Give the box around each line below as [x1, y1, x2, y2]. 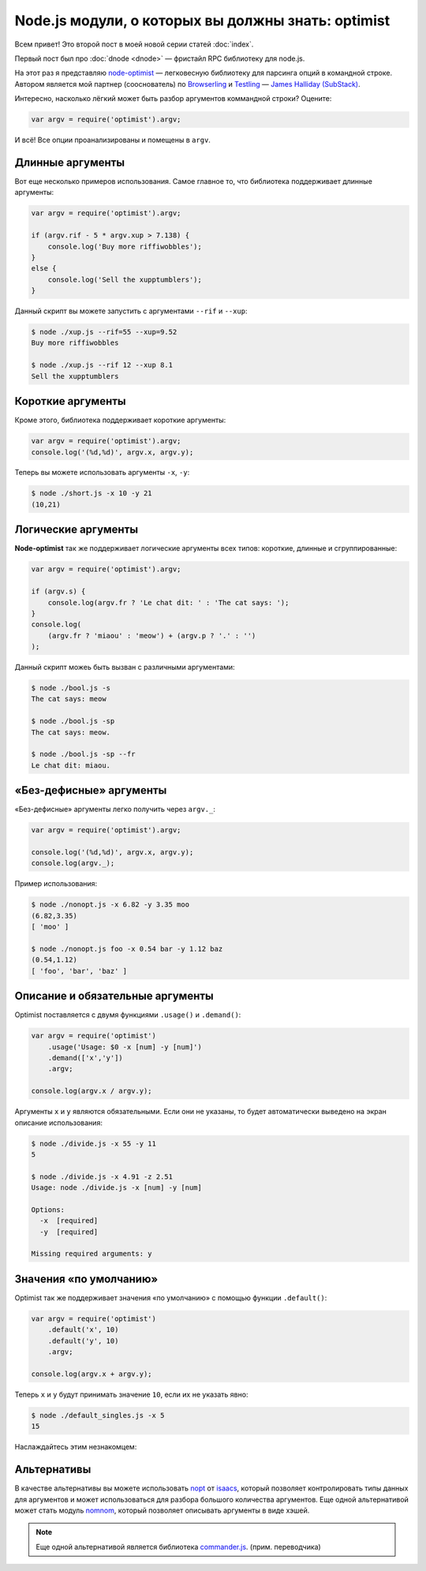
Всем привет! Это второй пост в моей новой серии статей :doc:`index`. [14, 39, 254, 49]
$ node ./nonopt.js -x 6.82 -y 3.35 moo [31, 900, 189, 909]
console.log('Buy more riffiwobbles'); [47, 241, 203, 251]
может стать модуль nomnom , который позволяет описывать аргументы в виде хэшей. [14, 1506, 310, 1515]
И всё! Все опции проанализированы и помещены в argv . [14, 135, 211, 145]
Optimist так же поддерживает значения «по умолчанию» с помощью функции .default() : [14, 1292, 327, 1302]
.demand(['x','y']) [47, 1053, 124, 1063]
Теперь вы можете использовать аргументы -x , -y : [14, 468, 190, 477]
